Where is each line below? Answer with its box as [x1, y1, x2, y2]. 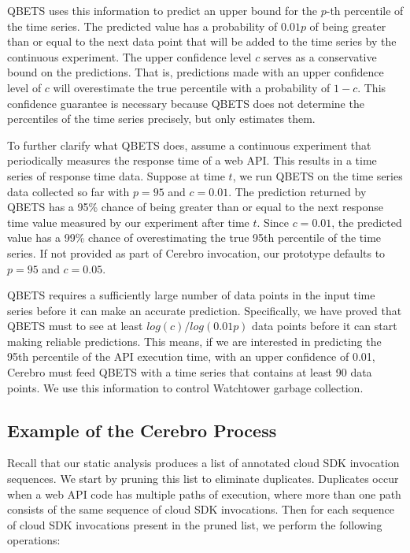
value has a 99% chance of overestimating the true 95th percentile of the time [7, 229, 382, 246]
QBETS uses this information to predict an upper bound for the [7, 2, 318, 18]
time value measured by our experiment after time [7, 213, 249, 230]
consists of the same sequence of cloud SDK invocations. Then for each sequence [7, 501, 394, 518]
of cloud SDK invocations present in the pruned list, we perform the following [7, 516, 382, 533]
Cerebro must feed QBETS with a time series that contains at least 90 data [7, 364, 372, 380]
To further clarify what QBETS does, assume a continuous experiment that [7, 136, 371, 153]
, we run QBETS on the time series [232, 167, 403, 184]
